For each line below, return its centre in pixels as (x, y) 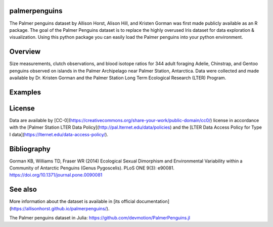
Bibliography (30, 149)
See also (23, 189)
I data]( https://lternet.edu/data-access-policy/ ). (59, 134)
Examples (25, 92)
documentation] (153, 201)
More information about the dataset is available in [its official (72, 201)
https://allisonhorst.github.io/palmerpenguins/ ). (60, 208)
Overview (25, 52)
